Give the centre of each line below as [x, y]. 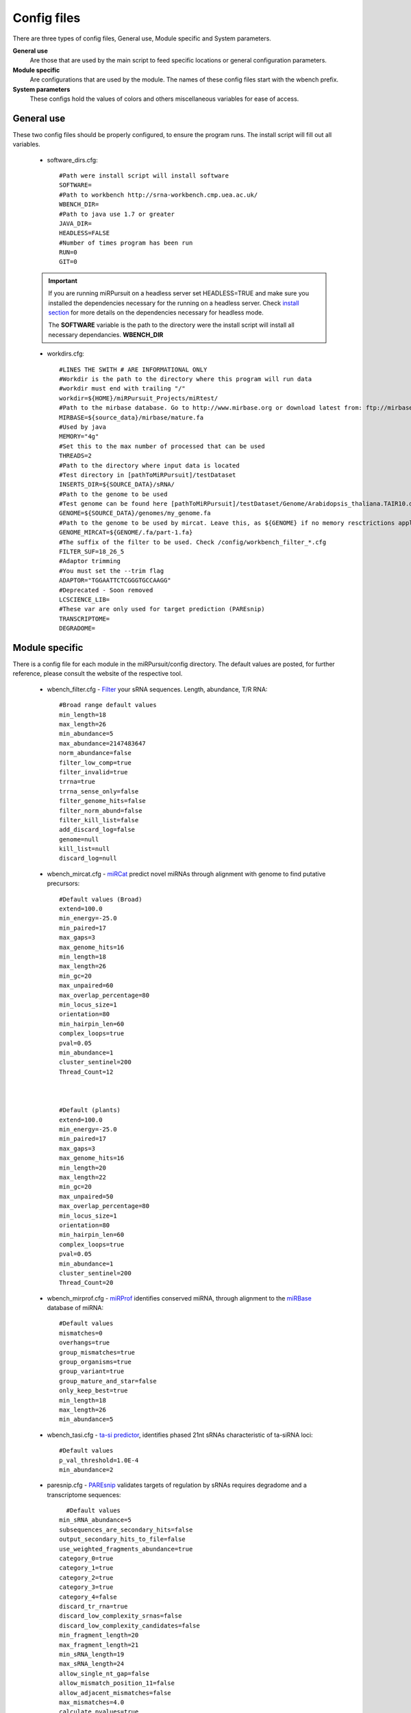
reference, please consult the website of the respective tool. [98, 674]
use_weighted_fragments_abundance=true [126, 1549]
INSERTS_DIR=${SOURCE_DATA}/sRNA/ [117, 484]
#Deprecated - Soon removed [106, 590]
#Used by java [83, 427]
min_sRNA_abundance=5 [95, 1520]
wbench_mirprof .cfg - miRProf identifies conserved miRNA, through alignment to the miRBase [179, 1298]
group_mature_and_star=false [108, 1381]
